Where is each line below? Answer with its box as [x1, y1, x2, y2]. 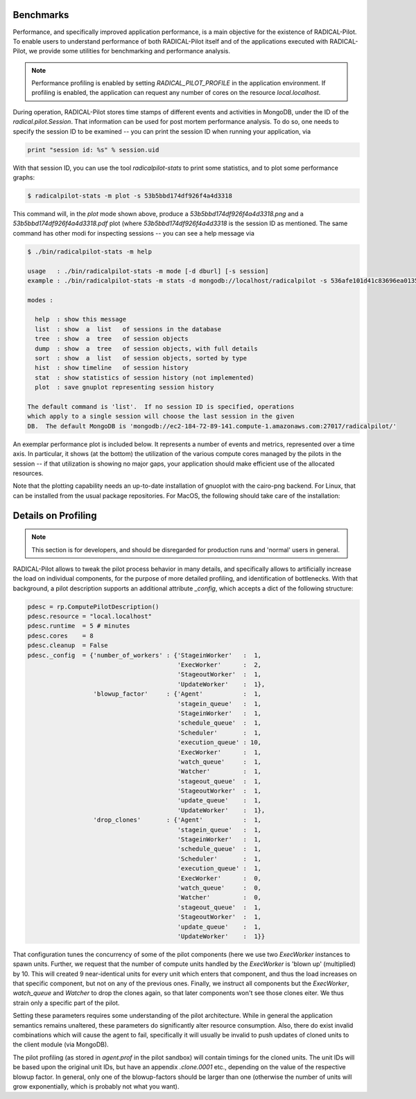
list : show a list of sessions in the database [35, 325, 222, 333]
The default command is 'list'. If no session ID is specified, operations [27, 403, 295, 410]
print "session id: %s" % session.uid [27, 146, 159, 154]
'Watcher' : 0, [177, 894, 262, 902]
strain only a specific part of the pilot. [12, 999, 120, 1007]
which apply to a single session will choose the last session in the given [27, 412, 295, 421]
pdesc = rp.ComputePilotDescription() [27, 603, 159, 610]
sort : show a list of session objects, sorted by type [35, 354, 248, 362]
